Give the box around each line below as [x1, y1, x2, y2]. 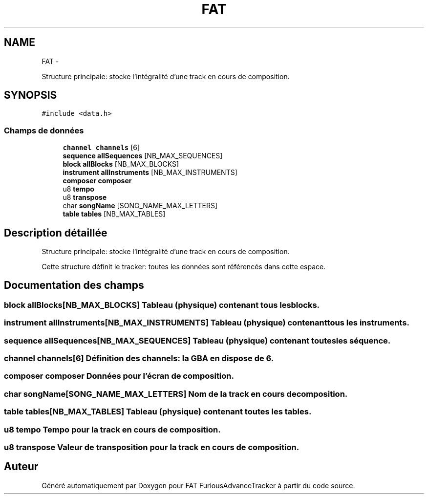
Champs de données [4, 125, 84, 135]
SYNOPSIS [4, 89, 57, 102]
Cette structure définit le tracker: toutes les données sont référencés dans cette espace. [42, 262, 326, 271]
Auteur [4, 460, 39, 473]
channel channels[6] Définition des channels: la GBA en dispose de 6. [4, 353, 274, 363]
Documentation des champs [4, 279, 144, 292]
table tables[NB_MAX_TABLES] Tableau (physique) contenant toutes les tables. [4, 407, 312, 417]
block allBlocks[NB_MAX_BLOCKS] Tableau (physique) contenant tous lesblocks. [4, 300, 320, 310]
